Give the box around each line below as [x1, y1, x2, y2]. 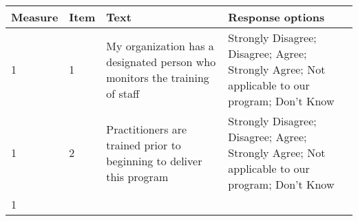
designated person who [106, 53, 216, 70]
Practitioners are [106, 120, 187, 137]
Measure [11, 9, 59, 25]
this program [106, 168, 169, 185]
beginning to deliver [106, 152, 202, 169]
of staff [106, 85, 140, 101]
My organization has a [106, 37, 214, 54]
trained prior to [106, 136, 181, 153]
